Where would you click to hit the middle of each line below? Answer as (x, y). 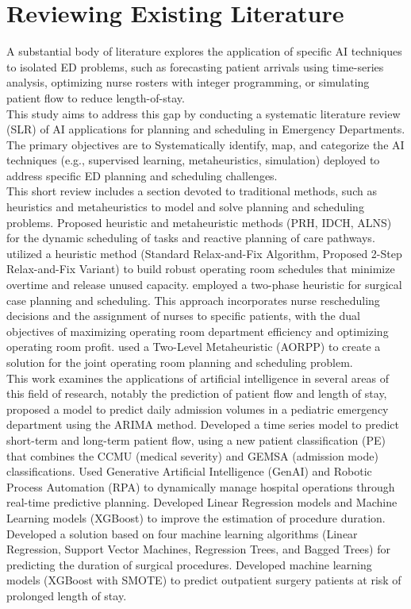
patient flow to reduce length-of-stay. (96, 97)
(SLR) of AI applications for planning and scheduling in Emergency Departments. (206, 129)
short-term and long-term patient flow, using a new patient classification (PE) (196, 439)
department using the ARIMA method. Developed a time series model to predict (203, 424)
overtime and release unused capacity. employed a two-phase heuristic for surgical (204, 285)
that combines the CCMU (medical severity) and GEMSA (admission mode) (192, 455)
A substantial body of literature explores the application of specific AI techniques (204, 51)
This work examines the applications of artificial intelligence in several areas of (198, 378)
